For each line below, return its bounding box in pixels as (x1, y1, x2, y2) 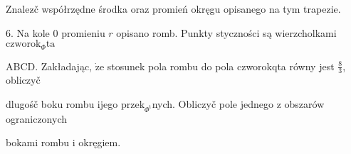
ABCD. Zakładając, (6, 58, 92, 73)
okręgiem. (78, 135, 121, 150)
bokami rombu (6, 135, 70, 150)
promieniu (61, 25, 105, 40)
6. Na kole (6, 25, 50, 40)
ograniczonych (6, 111, 67, 126)
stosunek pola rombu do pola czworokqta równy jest (107, 58, 335, 73)
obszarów (284, 97, 325, 111)
